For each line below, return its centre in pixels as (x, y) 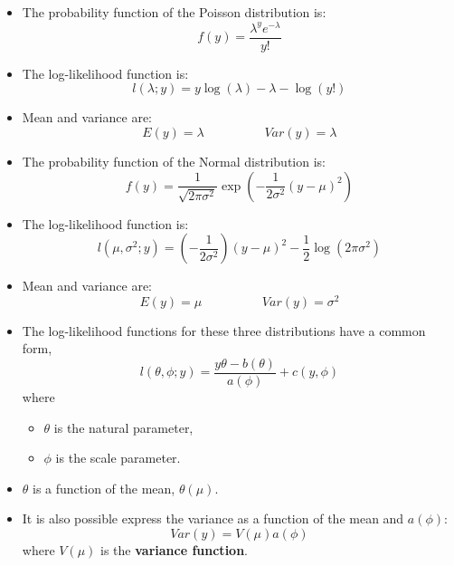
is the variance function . (175, 550)
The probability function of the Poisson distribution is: (174, 12)
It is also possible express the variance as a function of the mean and (213, 518)
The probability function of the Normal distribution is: (174, 161)
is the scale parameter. (118, 458)
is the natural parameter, (123, 427)
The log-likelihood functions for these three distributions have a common (224, 330)
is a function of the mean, (104, 488)
